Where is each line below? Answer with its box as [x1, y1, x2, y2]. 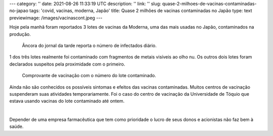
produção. [9, 31, 31, 37]
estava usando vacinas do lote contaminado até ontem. [9, 98, 125, 104]
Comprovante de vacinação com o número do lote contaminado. [22, 73, 156, 79]
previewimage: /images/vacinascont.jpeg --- [9, 15, 103, 21]
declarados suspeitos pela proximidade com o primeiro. [9, 61, 125, 67]
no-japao [9, 8, 29, 14]
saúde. [9, 123, 24, 129]
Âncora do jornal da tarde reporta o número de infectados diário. [22, 42, 157, 48]
